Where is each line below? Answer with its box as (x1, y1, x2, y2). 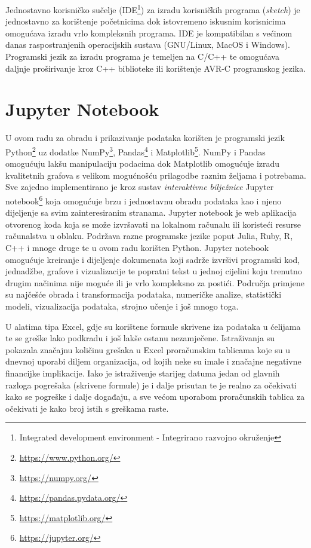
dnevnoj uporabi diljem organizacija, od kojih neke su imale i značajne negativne (5, 355, 301, 368)
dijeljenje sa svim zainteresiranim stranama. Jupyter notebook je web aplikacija (5, 206, 297, 219)
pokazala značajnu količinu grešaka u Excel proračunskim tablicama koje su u (5, 343, 290, 356)
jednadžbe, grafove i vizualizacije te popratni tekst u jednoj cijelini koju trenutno (5, 265, 302, 277)
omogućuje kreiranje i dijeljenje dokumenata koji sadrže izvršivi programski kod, (5, 253, 300, 265)
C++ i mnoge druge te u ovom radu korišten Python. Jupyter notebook (5, 241, 269, 253)
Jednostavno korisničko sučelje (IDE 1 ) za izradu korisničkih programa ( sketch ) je (5, 2, 300, 16)
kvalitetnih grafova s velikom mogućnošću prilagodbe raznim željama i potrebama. (5, 169, 306, 181)
